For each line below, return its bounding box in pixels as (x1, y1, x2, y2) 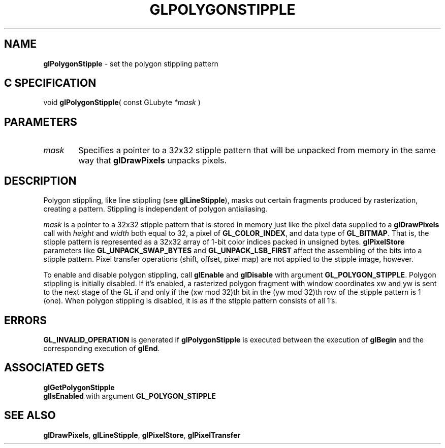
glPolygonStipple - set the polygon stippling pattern (43, 59, 218, 68)
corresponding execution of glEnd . (43, 343, 160, 353)
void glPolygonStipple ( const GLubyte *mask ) (43, 98, 201, 107)
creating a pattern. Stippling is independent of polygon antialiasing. (43, 204, 268, 214)
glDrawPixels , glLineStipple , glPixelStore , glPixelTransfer (43, 430, 241, 439)
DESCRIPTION (4, 174, 77, 187)
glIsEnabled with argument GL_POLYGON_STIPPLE (43, 391, 216, 400)
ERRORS (4, 314, 47, 327)
